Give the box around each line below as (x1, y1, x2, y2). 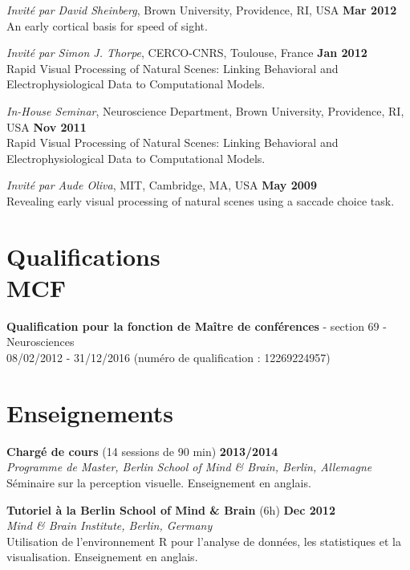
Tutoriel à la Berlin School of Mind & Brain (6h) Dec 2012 (6, 501, 335, 518)
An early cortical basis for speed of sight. (6, 17, 208, 34)
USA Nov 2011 (6, 118, 87, 135)
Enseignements (6, 396, 174, 429)
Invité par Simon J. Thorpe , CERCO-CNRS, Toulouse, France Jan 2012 (6, 44, 367, 61)
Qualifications (6, 239, 160, 272)
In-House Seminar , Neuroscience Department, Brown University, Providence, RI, (6, 102, 404, 119)
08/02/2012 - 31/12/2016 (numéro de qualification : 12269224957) (6, 349, 331, 366)
